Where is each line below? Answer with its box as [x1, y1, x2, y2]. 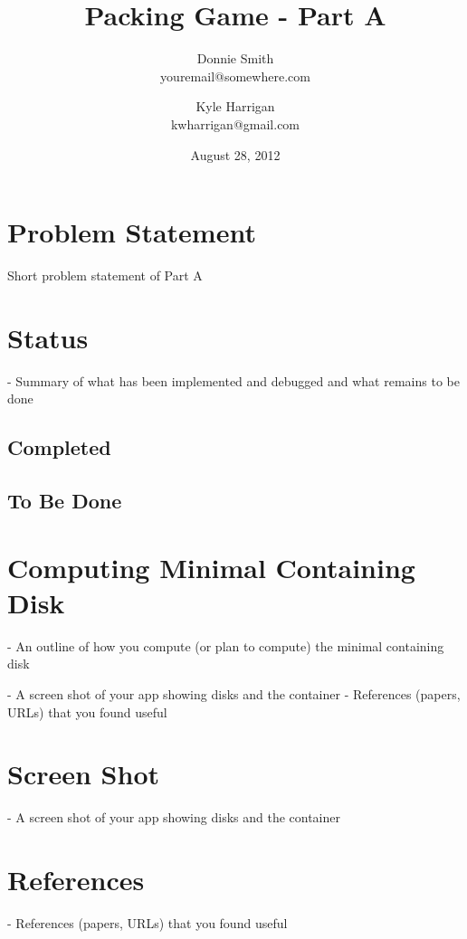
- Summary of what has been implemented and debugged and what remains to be [7, 371, 460, 390]
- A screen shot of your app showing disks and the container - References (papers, [7, 685, 461, 703]
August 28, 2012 [190, 145, 281, 164]
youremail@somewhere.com [160, 66, 310, 85]
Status [7, 318, 89, 356]
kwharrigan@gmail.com [170, 114, 300, 133]
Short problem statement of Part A [7, 266, 203, 285]
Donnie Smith [196, 49, 274, 68]
